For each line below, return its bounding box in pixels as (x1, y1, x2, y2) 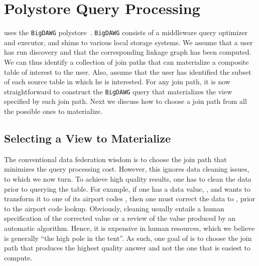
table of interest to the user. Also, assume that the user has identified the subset (4, 66, 251, 77)
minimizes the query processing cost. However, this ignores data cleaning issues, (4, 164, 249, 174)
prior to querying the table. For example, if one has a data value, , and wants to (4, 183, 250, 194)
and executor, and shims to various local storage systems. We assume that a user (4, 37, 253, 47)
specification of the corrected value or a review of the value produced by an (4, 213, 236, 223)
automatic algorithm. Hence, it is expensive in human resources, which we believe (4, 222, 255, 233)
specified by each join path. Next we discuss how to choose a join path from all (4, 96, 247, 106)
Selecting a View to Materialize (4, 130, 171, 146)
